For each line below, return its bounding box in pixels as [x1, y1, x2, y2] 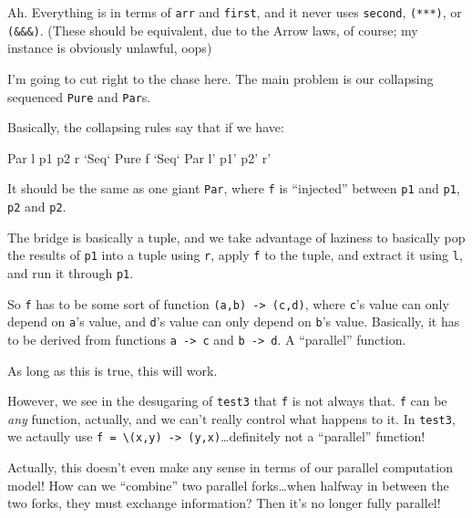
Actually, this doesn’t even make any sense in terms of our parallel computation [7, 458, 453, 477]
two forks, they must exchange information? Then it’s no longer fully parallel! [7, 493, 441, 513]
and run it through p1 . [7, 263, 134, 282]
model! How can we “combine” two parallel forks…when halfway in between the [7, 475, 449, 494]
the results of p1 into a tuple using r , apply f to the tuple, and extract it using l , [7, 245, 463, 264]
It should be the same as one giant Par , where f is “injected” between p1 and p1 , [7, 179, 460, 198]
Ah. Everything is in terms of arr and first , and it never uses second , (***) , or [7, 3, 462, 21]
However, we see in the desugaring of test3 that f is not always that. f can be [7, 391, 447, 410]
